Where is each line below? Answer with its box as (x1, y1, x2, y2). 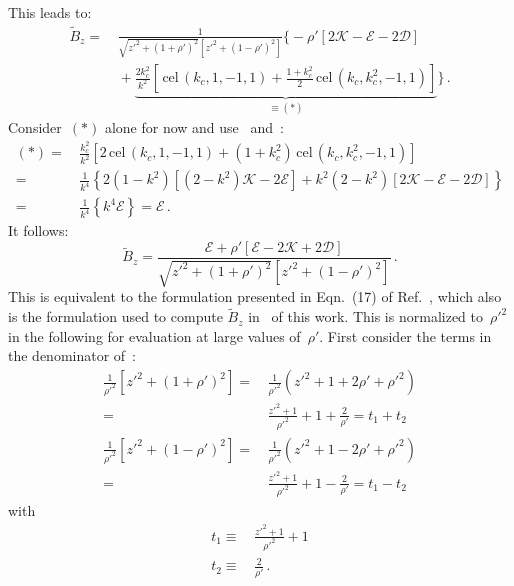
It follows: (8, 220, 69, 241)
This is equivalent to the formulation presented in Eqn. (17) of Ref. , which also (8, 286, 502, 307)
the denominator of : (8, 345, 137, 366)
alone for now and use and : (104, 117, 284, 138)
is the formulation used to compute (8, 306, 223, 327)
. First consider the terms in (319, 325, 492, 346)
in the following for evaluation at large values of (8, 325, 301, 346)
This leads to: (8, 2, 92, 22)
